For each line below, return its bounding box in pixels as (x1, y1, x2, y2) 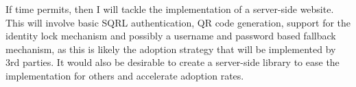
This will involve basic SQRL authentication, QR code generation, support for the (5, 15, 351, 29)
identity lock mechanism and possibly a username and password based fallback (5, 29, 336, 43)
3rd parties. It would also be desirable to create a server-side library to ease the (5, 55, 340, 69)
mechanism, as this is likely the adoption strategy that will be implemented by (5, 41, 336, 56)
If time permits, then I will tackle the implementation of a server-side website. (5, 2, 334, 16)
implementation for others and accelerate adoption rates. (5, 68, 244, 82)
